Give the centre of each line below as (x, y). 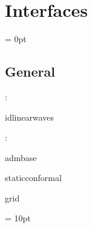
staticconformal (33, 178)
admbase (21, 157)
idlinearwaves (30, 117)
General (30, 71)
